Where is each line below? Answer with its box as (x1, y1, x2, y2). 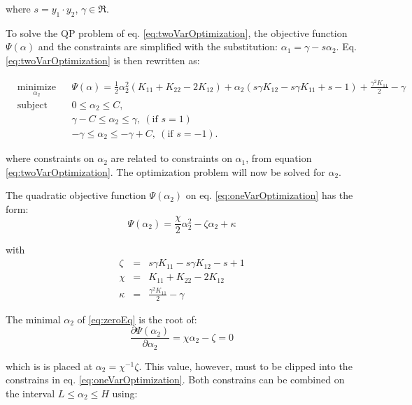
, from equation (246, 151, 312, 165)
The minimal (6, 311, 61, 326)
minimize (17, 82, 56, 92)
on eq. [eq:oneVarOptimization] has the (185, 188, 353, 202)
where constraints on (6, 151, 94, 165)
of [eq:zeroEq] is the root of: (77, 311, 197, 326)
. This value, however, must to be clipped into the (138, 358, 353, 373)
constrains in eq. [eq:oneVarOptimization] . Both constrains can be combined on (6, 372, 345, 387)
